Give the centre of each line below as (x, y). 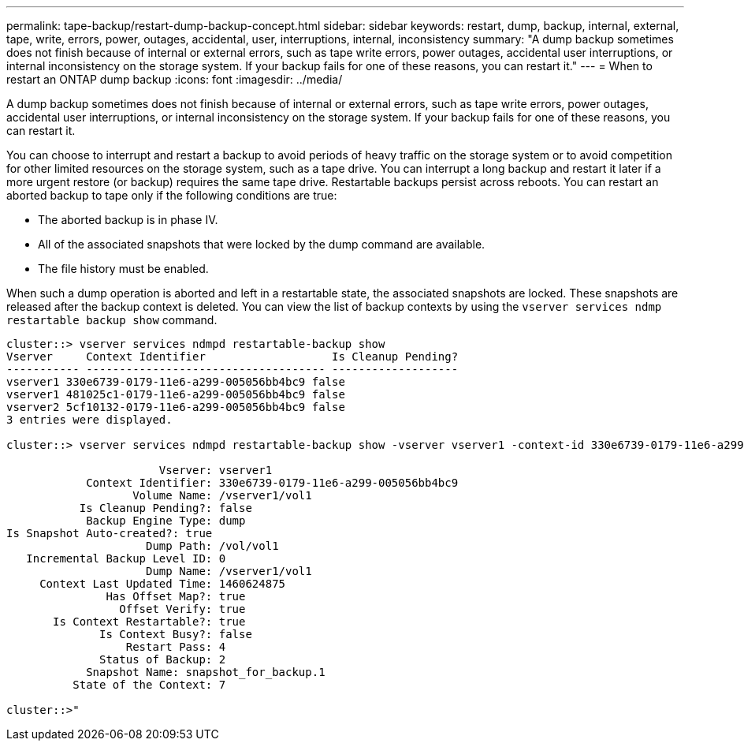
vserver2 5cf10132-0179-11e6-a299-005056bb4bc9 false (176, 407)
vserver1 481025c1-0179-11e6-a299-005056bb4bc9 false (176, 394)
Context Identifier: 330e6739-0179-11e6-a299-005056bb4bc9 (272, 483)
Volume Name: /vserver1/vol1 (222, 495)
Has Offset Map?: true (176, 596)
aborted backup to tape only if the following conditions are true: (172, 195)
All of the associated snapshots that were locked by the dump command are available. (262, 244)
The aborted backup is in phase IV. (128, 220)
